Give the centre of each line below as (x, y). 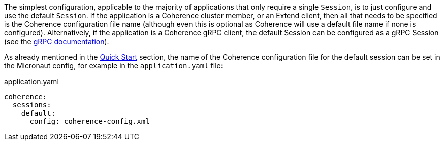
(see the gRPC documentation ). (57, 41)
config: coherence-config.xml (90, 121)
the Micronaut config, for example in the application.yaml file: (114, 66)
